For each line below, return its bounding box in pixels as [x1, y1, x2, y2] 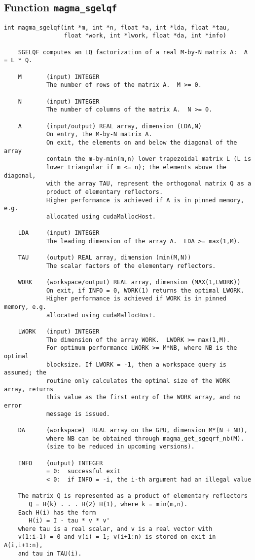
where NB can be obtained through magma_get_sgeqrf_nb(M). [46, 435, 244, 442]
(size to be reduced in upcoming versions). [46, 443, 195, 450]
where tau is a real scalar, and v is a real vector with [18, 525, 213, 532]
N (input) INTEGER [18, 98, 100, 105]
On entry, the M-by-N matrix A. [46, 131, 152, 138]
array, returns [4, 385, 54, 393]
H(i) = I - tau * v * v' [29, 517, 110, 524]
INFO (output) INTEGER [18, 459, 103, 467]
